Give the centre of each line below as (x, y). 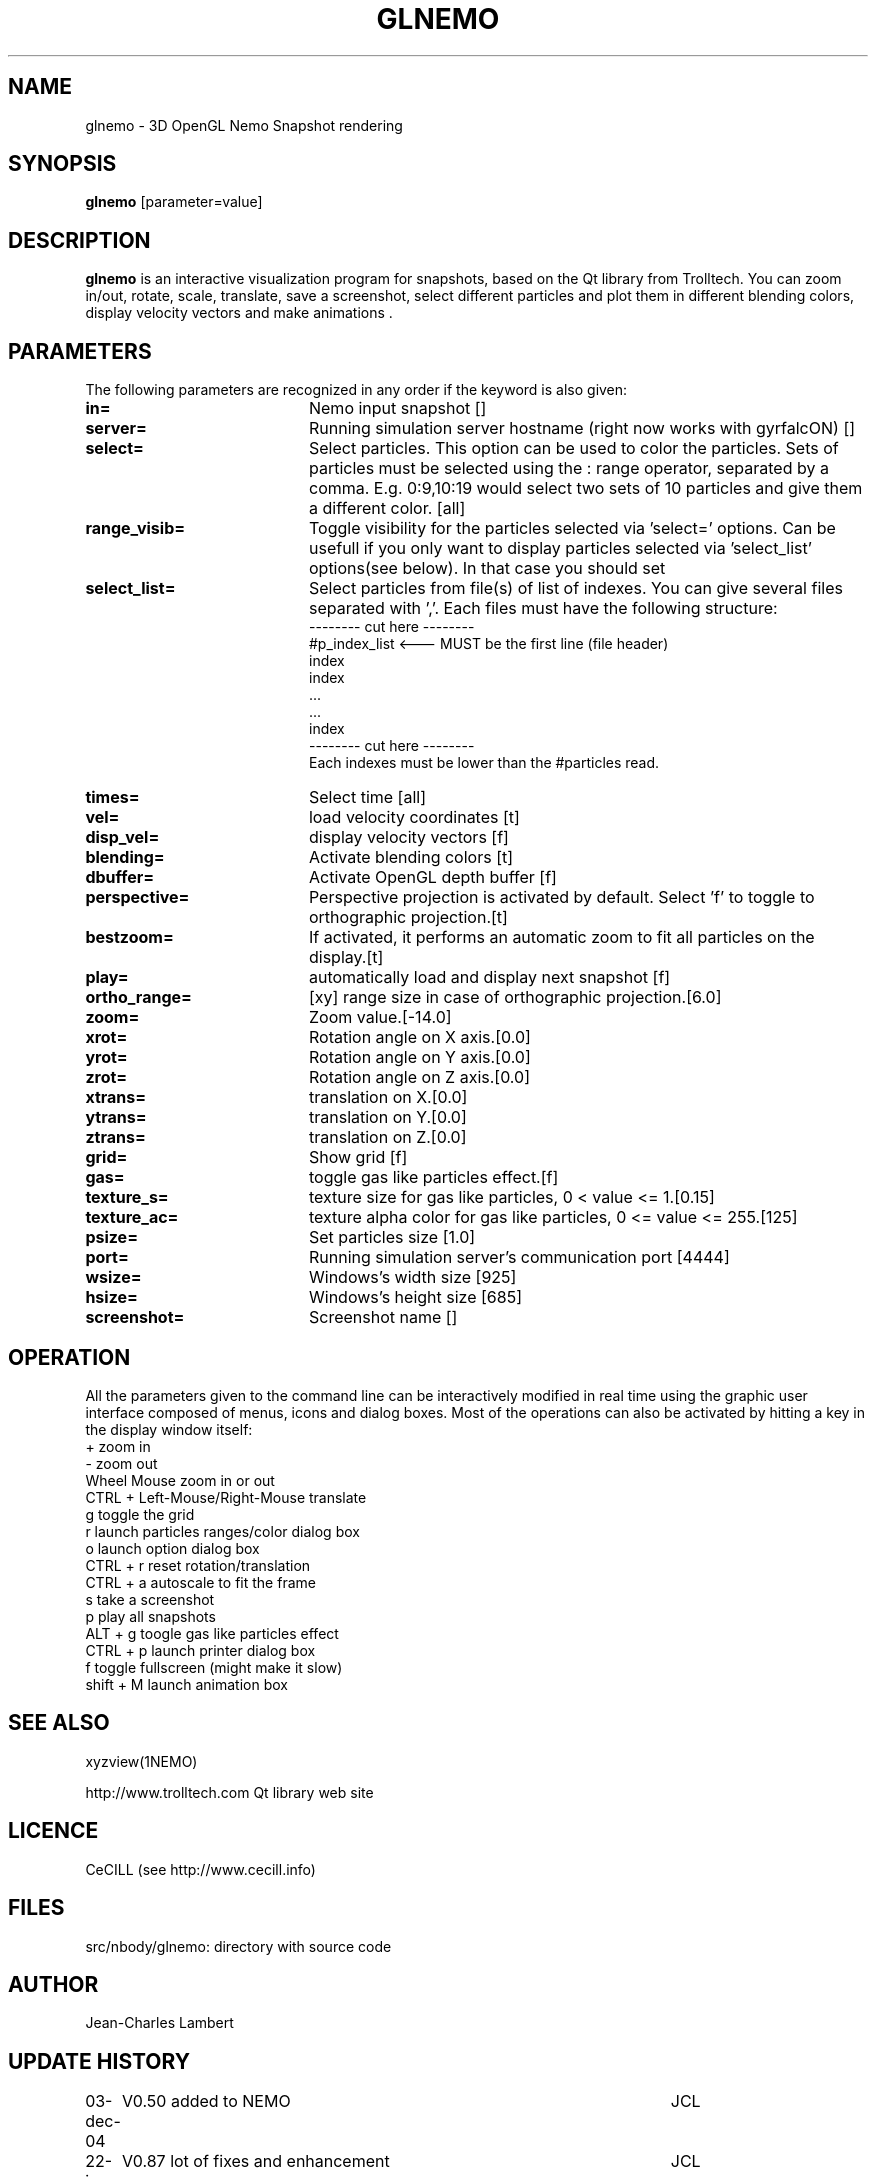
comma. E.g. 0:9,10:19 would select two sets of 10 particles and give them (585, 488)
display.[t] (346, 957)
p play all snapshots (150, 1616)
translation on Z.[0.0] (387, 1137)
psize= (112, 1237)
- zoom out (121, 1463)
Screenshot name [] (383, 1317)
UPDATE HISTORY (99, 2061)
